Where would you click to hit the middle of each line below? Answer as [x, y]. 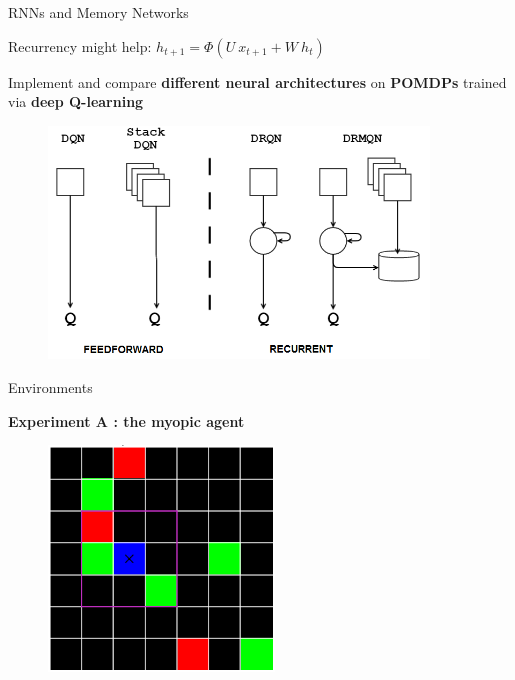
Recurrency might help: [80, 45]
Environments [50, 387]
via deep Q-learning [76, 101]
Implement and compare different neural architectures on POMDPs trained [257, 81]
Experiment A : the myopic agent [126, 420]
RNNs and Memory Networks [98, 12]
